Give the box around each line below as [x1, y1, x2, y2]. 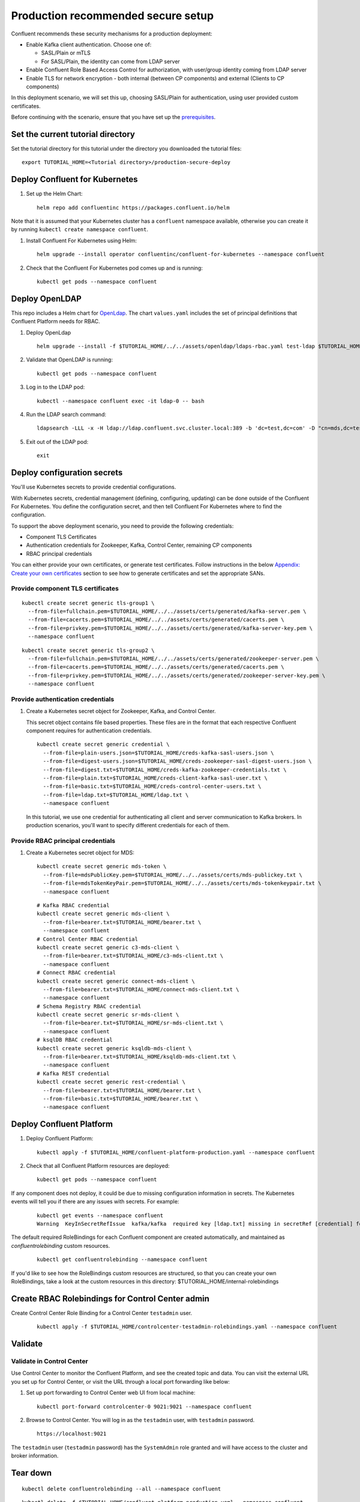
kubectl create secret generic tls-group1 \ [22, 600, 155, 606]
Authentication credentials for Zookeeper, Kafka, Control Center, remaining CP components [26, 541, 252, 549]
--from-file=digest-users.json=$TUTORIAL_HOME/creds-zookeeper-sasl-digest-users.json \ [43, 758, 312, 765]
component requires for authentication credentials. [26, 727, 152, 734]
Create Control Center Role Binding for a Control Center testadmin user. [11, 1309, 192, 1316]
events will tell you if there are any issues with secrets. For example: [11, 1198, 179, 1205]
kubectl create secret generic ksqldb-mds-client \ [37, 1045, 192, 1051]
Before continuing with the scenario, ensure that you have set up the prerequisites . [11, 114, 216, 121]
